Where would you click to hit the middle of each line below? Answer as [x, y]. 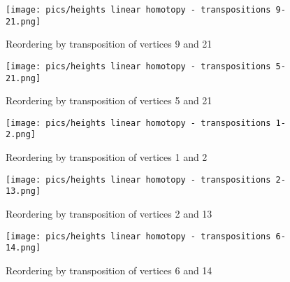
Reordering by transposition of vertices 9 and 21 [109, 44]
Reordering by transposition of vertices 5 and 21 [109, 100]
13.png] [23, 191]
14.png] [23, 248]
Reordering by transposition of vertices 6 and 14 [109, 270]
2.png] [21, 135]
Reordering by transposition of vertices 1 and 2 [107, 157]
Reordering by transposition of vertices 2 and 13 [109, 214]
